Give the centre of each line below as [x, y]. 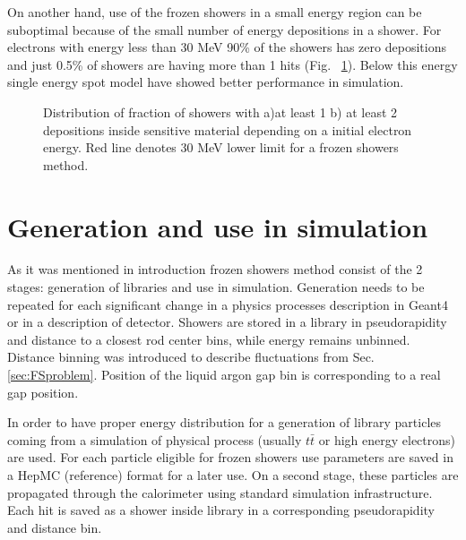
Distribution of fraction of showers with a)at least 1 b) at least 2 [220, 111]
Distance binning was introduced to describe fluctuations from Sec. [191, 357]
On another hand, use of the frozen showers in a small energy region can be [215, 12]
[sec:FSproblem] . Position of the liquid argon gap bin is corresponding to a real [224, 375]
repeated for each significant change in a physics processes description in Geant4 [228, 304]
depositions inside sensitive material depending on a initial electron [228, 129]
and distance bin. [55, 527]
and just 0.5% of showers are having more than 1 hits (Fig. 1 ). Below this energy [233, 64]
